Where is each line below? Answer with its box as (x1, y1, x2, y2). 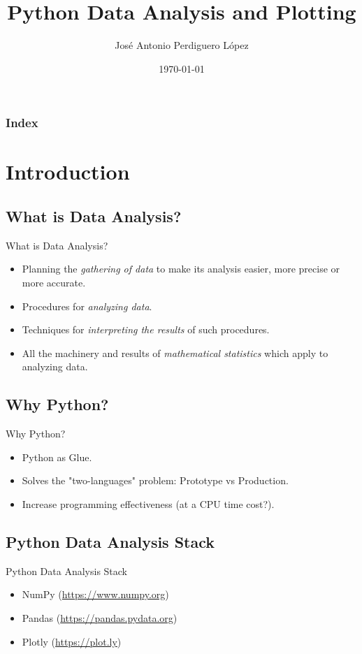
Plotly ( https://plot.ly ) (22, 634, 122, 648)
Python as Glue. (22, 449, 92, 464)
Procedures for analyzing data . (22, 298, 152, 313)
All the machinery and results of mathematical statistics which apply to (22, 345, 328, 360)
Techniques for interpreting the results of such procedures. (22, 322, 270, 337)
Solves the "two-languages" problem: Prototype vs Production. (22, 473, 289, 488)
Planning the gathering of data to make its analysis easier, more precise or (22, 261, 340, 276)
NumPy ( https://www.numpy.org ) (22, 587, 169, 602)
